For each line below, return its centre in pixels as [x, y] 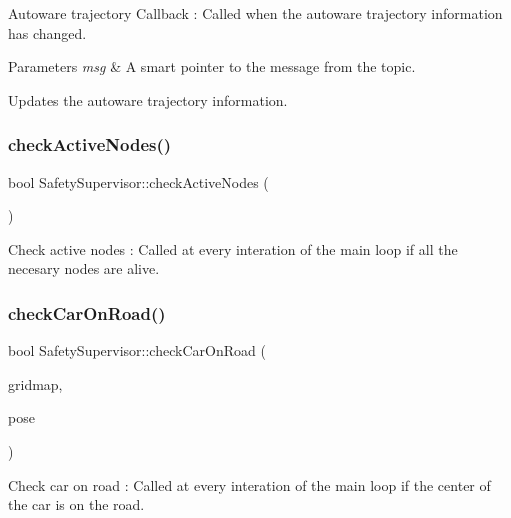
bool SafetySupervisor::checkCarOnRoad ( [137, 350]
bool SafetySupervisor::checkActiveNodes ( [138, 181]
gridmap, [35, 383]
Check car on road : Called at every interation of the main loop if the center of [249, 484]
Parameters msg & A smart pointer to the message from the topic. [212, 66]
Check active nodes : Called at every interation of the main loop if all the [233, 248]
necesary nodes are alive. [84, 268]
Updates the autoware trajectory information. [148, 99]
